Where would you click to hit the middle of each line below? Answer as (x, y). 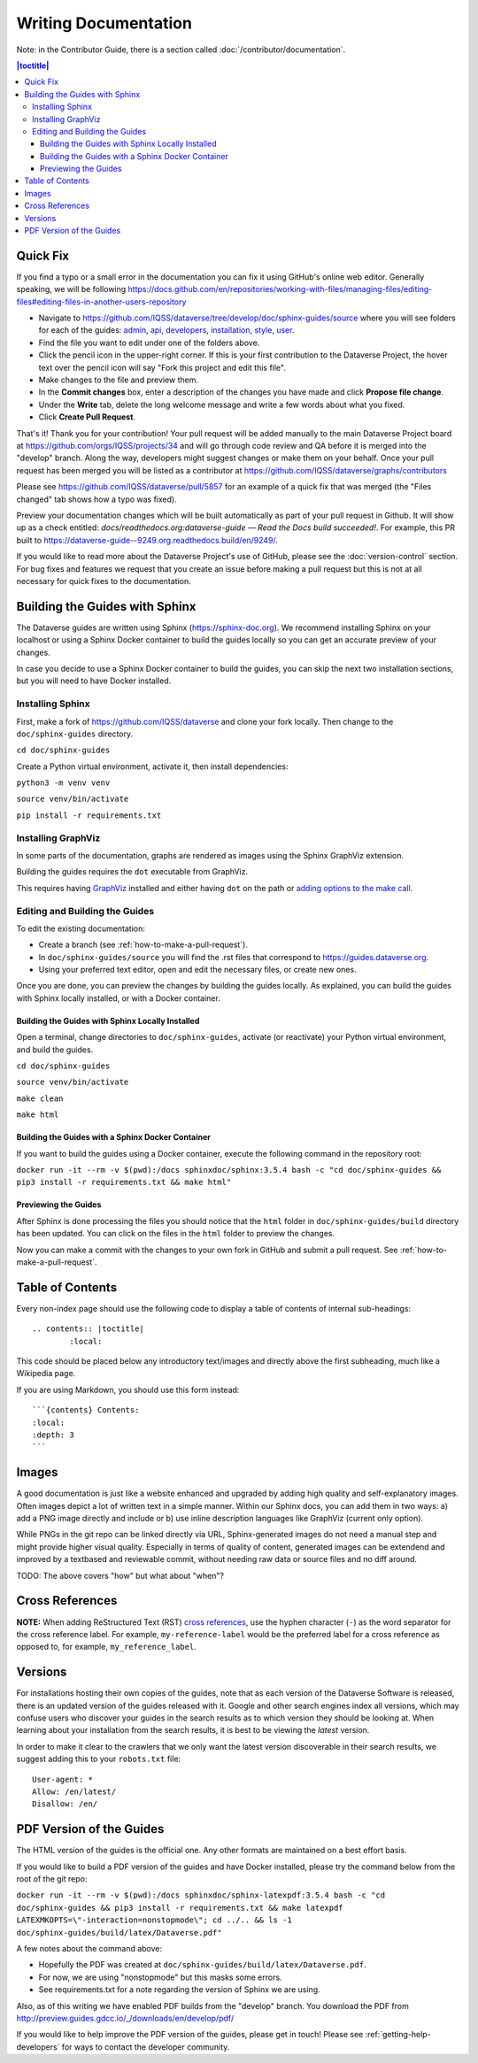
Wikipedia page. (46, 1374)
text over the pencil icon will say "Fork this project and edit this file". (162, 367)
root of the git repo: (52, 1879)
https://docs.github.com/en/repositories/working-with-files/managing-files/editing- (280, 289)
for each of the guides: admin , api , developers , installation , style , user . (166, 330)
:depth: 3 (53, 1435)
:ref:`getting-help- (398, 2035)
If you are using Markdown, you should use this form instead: (128, 1389)
